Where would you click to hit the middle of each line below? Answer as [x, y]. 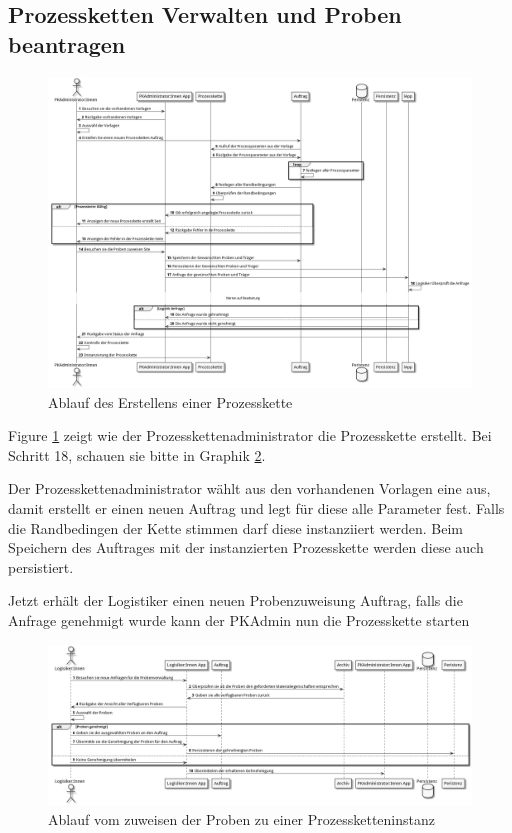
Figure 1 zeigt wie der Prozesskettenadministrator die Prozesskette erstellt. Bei [250, 435]
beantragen [67, 43]
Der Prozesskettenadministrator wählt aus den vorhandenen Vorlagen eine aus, [249, 488]
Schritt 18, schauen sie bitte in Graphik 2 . [137, 454]
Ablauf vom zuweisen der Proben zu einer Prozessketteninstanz [242, 818]
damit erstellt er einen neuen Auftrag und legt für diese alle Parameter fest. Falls [256, 507]
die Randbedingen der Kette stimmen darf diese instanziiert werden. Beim [235, 527]
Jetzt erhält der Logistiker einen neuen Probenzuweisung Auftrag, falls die [235, 600]
